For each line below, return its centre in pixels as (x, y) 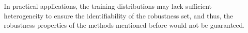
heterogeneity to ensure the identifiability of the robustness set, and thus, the (119, 15)
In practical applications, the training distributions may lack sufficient (108, 6)
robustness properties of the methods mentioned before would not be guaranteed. (124, 25)
